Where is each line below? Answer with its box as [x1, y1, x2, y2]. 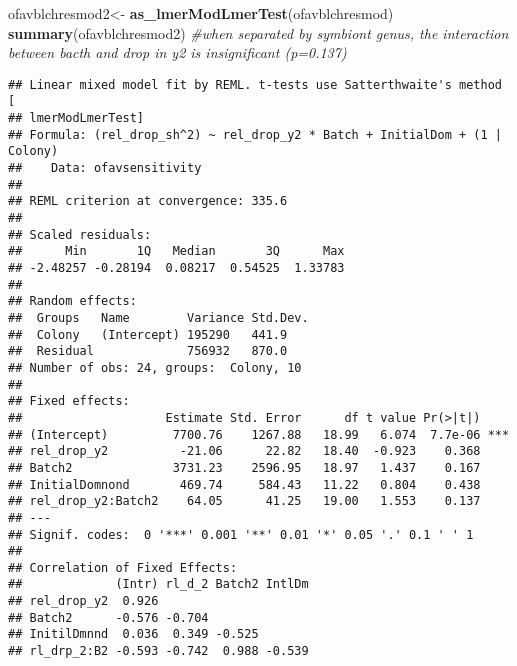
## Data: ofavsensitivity [8, 161, 202, 176]
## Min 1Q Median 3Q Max [8, 244, 345, 259]
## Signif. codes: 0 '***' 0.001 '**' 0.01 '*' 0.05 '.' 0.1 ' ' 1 [8, 527, 474, 542]
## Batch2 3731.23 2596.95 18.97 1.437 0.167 [8, 460, 481, 475]
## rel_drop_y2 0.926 [8, 594, 159, 609]
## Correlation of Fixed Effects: [8, 560, 238, 575]
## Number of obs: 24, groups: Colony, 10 [8, 360, 302, 375]
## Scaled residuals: [8, 227, 152, 242]
